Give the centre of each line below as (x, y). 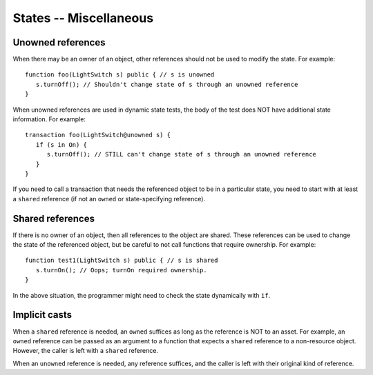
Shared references (54, 218)
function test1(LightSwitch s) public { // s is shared (122, 261)
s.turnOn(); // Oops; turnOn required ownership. (121, 270)
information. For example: (49, 119)
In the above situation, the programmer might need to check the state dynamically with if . (142, 295)
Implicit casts (42, 315)
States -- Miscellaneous (83, 18)
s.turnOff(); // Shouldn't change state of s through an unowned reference (167, 84)
